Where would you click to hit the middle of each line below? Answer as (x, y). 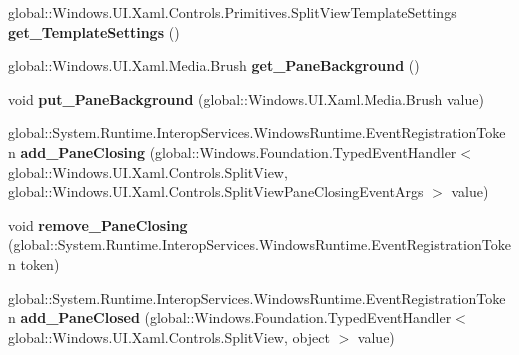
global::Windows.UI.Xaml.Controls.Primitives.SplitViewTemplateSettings (232, 12)
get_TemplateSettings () (94, 31)
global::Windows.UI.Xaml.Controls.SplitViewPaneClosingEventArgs (216, 191)
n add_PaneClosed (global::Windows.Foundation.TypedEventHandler (230, 317)
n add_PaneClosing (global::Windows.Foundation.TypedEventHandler (232, 151)
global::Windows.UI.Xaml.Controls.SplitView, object (169, 336)
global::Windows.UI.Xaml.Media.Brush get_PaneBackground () (214, 65)
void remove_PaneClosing (98, 224)
